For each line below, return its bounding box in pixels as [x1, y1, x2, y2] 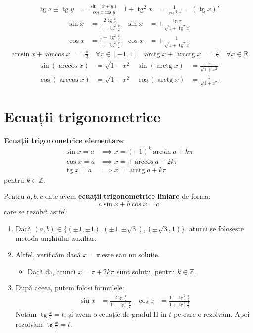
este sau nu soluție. [102, 249, 160, 260]
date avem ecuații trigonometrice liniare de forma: [45, 191, 211, 201]
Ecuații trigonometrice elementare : [4, 135, 125, 145]
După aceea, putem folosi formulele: [15, 283, 124, 293]
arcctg [176, 50, 195, 58]
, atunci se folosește [185, 223, 244, 233]
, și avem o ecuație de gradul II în [64, 309, 167, 319]
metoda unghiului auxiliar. [15, 233, 97, 243]
